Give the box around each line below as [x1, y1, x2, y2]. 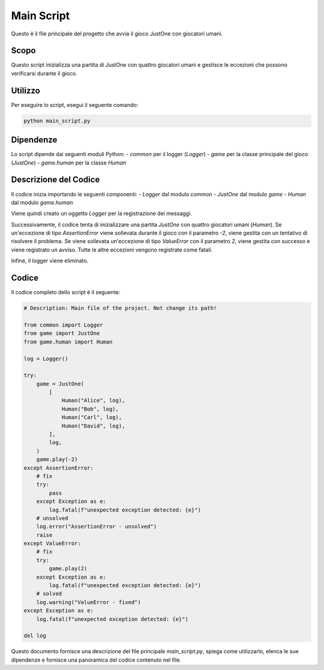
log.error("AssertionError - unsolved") [36, 523, 157, 530]
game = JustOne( [36, 380, 84, 387]
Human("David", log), [61, 422, 125, 429]
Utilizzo [11, 85, 40, 95]
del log [23, 632, 46, 639]
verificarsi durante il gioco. [11, 70, 77, 77]
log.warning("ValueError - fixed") [36, 599, 141, 606]
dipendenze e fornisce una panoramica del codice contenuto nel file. [11, 656, 181, 663]
